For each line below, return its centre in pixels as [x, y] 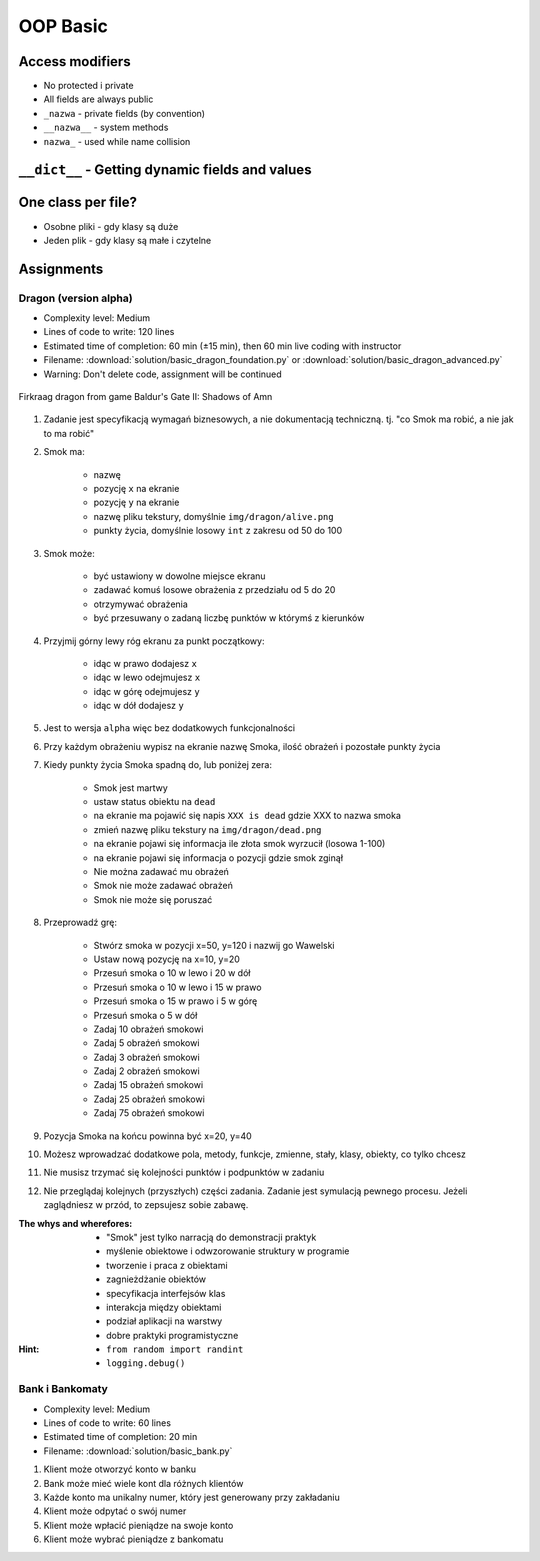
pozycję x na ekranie [136, 488]
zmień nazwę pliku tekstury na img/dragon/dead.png [207, 829]
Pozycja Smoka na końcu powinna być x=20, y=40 [147, 1136]
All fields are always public [98, 99]
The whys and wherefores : [75, 1223]
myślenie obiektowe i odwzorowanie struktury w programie [228, 1251]
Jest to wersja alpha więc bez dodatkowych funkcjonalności [169, 728]
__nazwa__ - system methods [106, 127]
